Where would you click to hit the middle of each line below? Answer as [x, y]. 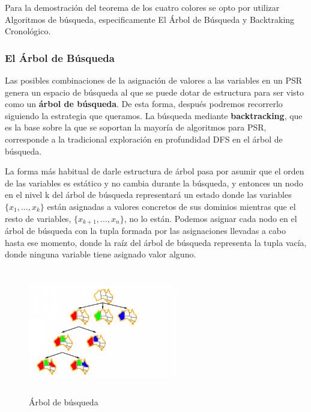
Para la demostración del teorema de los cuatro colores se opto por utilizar [142, 7]
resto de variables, [38, 218]
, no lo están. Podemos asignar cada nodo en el [210, 218]
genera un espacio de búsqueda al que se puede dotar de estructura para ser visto [155, 92]
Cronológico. [28, 31]
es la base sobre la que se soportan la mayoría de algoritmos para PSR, [136, 127]
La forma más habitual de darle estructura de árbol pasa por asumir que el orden [155, 171]
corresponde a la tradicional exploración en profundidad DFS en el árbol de [144, 139]
